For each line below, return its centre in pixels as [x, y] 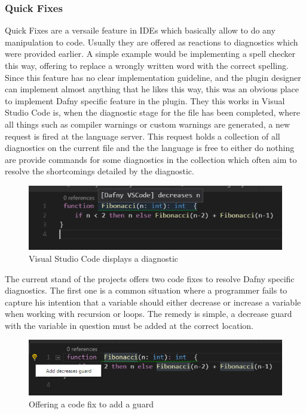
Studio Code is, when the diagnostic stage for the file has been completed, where [152, 112]
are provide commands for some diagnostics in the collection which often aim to [151, 159]
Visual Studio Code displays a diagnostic [103, 258]
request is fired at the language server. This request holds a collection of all [143, 136]
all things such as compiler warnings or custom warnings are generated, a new [148, 124]
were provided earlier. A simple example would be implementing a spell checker [150, 54]
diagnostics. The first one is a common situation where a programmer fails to [146, 290]
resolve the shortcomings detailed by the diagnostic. [100, 171]
